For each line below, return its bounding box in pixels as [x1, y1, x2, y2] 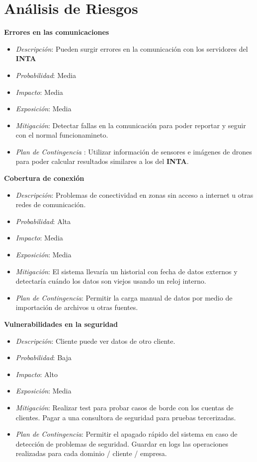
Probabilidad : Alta [15, 216, 71, 226]
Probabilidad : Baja [15, 352, 72, 363]
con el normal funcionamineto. [15, 130, 108, 140]
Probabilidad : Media [15, 70, 76, 80]
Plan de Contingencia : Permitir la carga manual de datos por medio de [15, 292, 233, 303]
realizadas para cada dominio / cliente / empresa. [15, 448, 167, 459]
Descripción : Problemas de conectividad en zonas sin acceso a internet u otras [15, 189, 254, 200]
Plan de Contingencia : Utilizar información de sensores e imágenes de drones [15, 146, 252, 156]
